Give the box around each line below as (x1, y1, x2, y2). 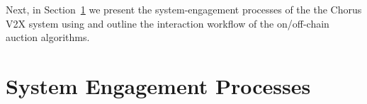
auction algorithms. (6, 30, 90, 45)
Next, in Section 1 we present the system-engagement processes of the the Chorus (6, 2, 362, 16)
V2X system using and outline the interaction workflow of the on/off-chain (6, 16, 329, 30)
